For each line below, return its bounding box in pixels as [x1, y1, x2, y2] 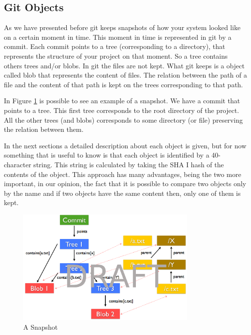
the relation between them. [4, 124, 84, 134]
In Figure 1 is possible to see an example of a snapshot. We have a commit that [4, 96, 240, 106]
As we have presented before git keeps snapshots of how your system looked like [4, 22, 241, 32]
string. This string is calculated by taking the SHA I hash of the [33, 159, 224, 169]
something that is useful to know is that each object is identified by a [4, 150, 209, 160]
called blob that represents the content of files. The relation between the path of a [4, 70, 247, 80]
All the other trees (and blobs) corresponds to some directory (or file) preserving [4, 114, 243, 125]
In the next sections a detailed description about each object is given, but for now [4, 140, 247, 150]
